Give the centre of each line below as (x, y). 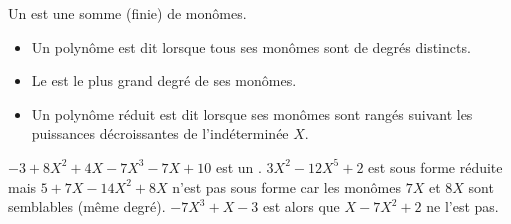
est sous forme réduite (435, 166)
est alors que (301, 206)
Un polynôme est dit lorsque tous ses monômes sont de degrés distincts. (251, 46)
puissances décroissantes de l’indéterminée (160, 133)
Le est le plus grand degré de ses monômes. (164, 80)
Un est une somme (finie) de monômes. (127, 13)
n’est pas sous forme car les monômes (286, 186)
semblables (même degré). (87, 206)
